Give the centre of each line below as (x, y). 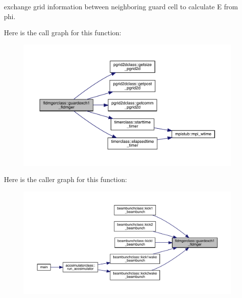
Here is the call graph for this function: (63, 33)
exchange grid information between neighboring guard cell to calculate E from (121, 6)
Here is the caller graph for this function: (66, 179)
